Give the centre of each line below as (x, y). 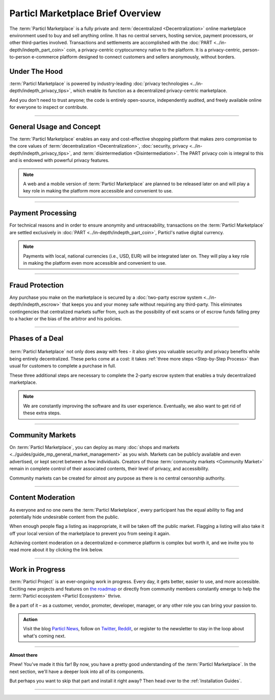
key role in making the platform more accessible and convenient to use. (98, 191)
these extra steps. (42, 413)
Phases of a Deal (36, 338)
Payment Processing (43, 213)
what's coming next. (45, 636)
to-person (20, 57)
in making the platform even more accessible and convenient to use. (95, 263)
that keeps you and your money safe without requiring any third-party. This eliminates (152, 304)
